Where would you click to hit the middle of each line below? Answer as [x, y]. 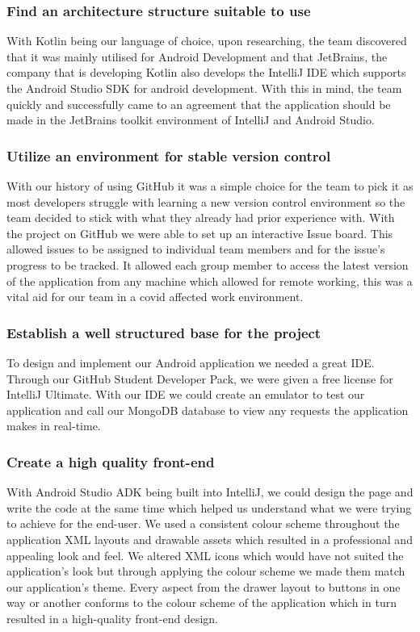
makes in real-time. [54, 426]
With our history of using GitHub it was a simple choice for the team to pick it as [210, 186]
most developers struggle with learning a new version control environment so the [206, 201]
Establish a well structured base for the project [164, 332]
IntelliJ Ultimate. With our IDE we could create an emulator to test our [186, 394]
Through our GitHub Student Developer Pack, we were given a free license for [200, 378]
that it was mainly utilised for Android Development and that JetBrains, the [197, 56]
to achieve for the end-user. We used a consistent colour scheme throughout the [203, 523]
